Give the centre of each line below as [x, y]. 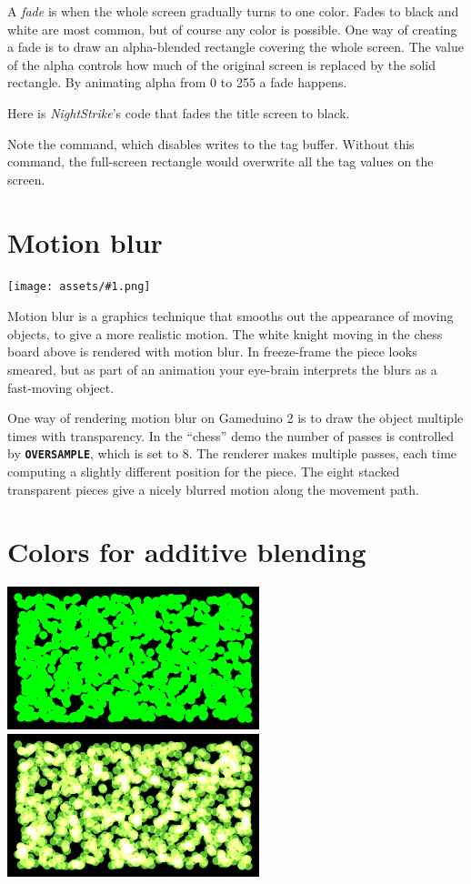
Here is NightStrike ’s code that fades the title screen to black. [179, 112]
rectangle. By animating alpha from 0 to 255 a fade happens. [177, 82]
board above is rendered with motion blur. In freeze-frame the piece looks [212, 352]
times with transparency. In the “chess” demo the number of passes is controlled [231, 435]
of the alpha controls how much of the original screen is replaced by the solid [222, 64]
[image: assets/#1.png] [79, 287]
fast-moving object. [61, 387]
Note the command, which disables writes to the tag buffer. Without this [211, 143]
